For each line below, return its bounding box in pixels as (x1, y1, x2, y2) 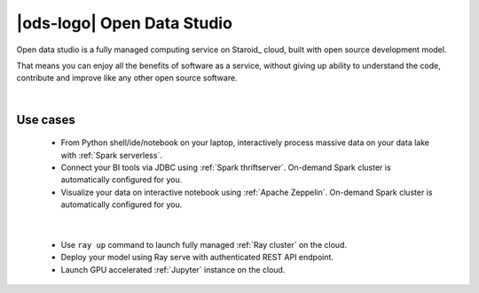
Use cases (16, 112, 75, 127)
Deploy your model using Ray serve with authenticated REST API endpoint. (60, 252, 334, 263)
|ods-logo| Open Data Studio (16, 13, 232, 33)
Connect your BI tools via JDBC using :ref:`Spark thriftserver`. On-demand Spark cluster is (60, 162, 391, 173)
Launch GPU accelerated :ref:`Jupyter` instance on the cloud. (60, 264, 286, 274)
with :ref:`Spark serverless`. (60, 150, 163, 160)
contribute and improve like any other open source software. (16, 73, 239, 83)
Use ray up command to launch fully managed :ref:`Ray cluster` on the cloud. (60, 239, 348, 250)
